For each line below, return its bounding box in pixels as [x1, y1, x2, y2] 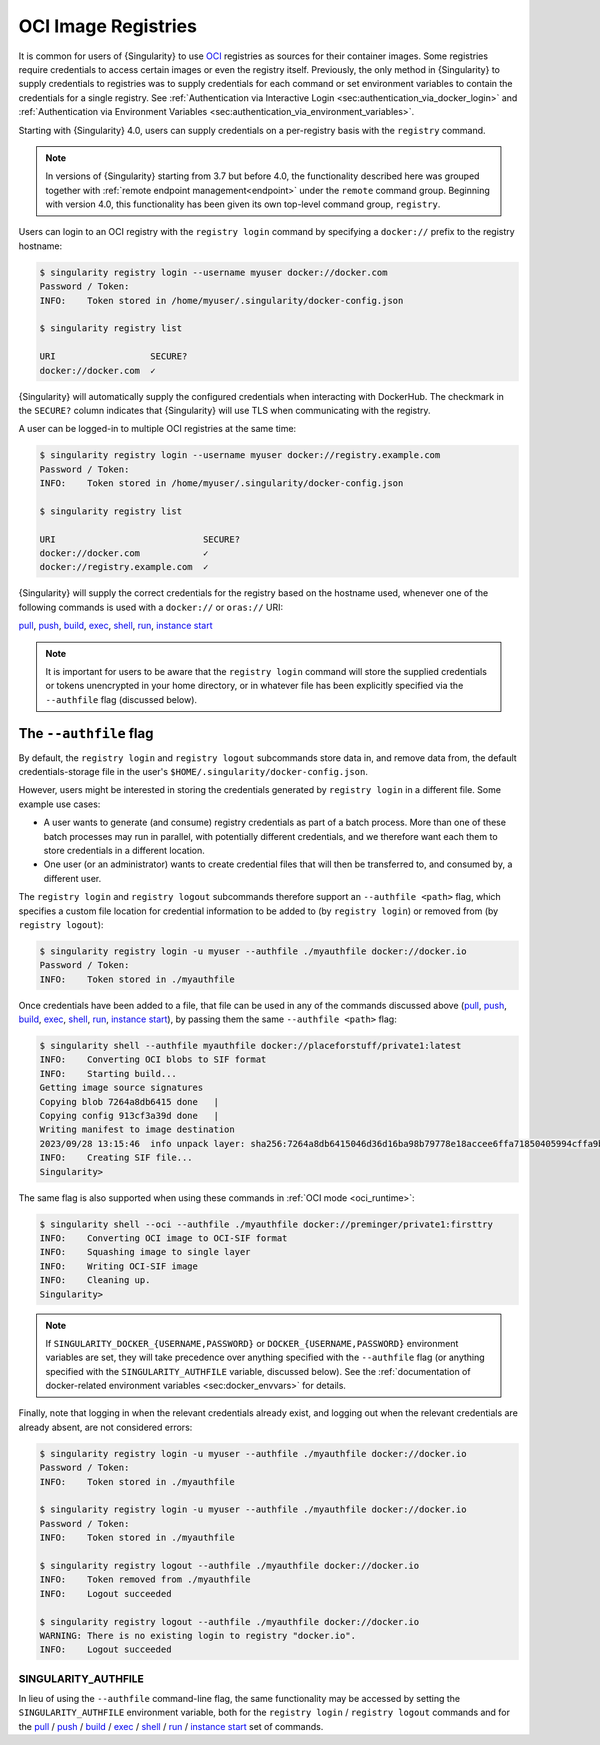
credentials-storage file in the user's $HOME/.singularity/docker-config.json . [18, 766, 369, 778]
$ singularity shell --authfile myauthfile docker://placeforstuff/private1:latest [39, 1040, 462, 1052]
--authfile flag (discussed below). [45, 693, 198, 705]
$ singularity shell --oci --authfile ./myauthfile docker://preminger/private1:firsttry [39, 1218, 494, 1230]
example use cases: [18, 798, 101, 810]
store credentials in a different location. [43, 845, 205, 857]
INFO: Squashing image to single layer [39, 1246, 251, 1258]
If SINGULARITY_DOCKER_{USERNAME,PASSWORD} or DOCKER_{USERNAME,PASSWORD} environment [45, 1337, 459, 1349]
